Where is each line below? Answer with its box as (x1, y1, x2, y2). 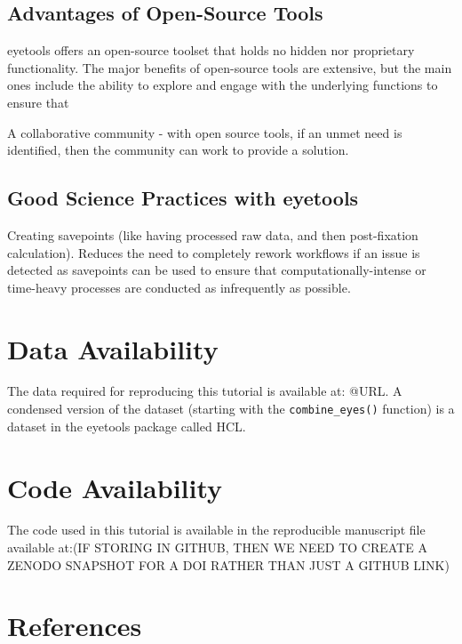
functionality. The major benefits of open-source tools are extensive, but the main (7, 58, 452, 76)
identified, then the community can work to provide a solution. (7, 141, 349, 159)
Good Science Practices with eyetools (7, 184, 359, 212)
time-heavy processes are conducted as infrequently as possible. (7, 278, 351, 296)
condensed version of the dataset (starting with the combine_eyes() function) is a (7, 399, 455, 418)
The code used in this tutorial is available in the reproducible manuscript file (7, 520, 426, 539)
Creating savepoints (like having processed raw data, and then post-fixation (7, 225, 418, 244)
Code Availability (7, 469, 223, 505)
